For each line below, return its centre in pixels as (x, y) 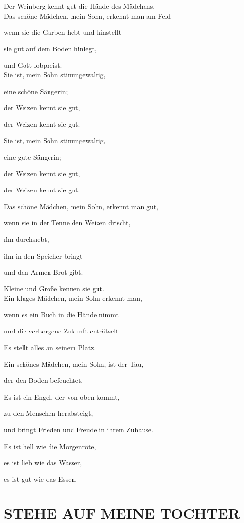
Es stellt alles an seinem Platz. (50, 347)
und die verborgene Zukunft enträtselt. (62, 331)
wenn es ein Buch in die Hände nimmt (61, 314)
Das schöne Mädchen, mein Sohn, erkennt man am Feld (87, 15)
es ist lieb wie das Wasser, (43, 463)
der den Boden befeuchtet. (44, 380)
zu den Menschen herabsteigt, (49, 413)
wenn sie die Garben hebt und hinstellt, (63, 32)
